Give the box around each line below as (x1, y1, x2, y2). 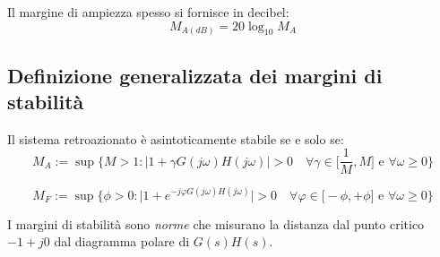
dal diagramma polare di (54, 232, 190, 251)
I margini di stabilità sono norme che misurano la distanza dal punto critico (7, 214, 425, 233)
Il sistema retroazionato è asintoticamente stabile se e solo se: (7, 129, 344, 148)
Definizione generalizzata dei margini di (7, 61, 383, 89)
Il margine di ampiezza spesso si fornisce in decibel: (7, 3, 289, 21)
